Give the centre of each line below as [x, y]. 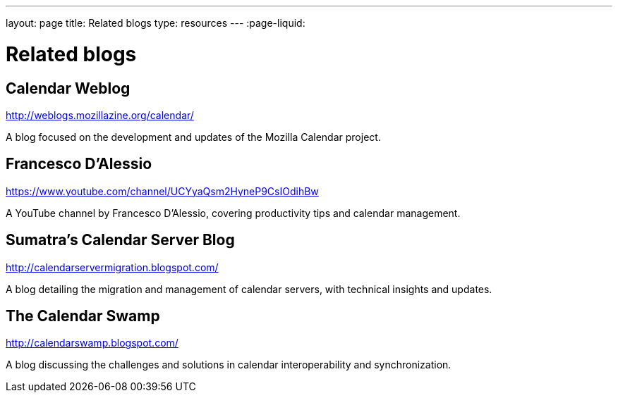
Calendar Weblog [68, 88]
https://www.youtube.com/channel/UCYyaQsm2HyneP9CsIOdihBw [162, 191]
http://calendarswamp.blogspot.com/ [92, 343]
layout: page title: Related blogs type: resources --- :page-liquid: [156, 23]
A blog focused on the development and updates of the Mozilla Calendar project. [193, 137]
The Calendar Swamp [83, 316]
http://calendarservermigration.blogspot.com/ [112, 267]
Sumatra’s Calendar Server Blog [120, 240]
